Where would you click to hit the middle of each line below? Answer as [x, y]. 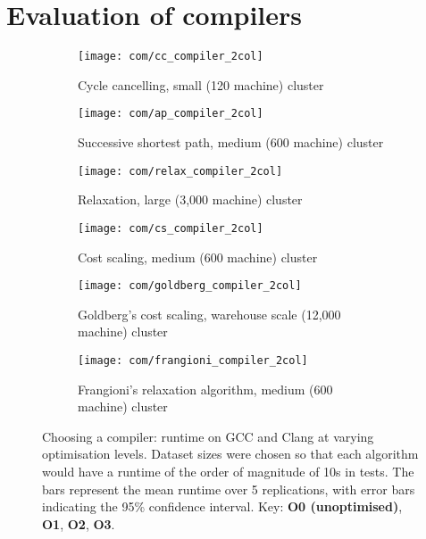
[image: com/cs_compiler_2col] [171, 228]
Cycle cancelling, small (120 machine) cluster [201, 84]
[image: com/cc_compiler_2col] [171, 57]
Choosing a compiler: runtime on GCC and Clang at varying [208, 436]
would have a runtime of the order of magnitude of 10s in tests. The [228, 471]
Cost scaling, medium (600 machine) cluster [198, 257]
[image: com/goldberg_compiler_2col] [190, 286]
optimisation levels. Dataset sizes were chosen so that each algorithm [230, 454]
